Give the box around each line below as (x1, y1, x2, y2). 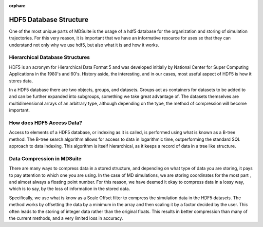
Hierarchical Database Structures (9, 54, 90, 61)
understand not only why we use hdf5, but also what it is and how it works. (9, 42, 159, 48)
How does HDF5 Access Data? (9, 119, 82, 126)
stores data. (9, 78, 33, 84)
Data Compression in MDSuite (9, 155, 82, 162)
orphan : (9, 3, 26, 8)
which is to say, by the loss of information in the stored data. (9, 186, 130, 192)
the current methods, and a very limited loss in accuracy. (9, 215, 123, 221)
